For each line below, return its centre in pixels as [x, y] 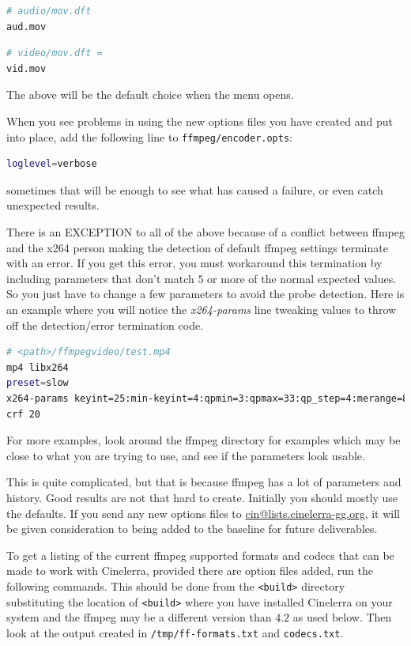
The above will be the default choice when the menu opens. [150, 94]
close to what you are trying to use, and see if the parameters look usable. [186, 455]
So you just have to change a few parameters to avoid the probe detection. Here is [205, 294]
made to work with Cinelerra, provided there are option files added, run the [190, 570]
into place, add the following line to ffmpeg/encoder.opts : [150, 136]
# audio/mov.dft [49, 11]
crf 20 [23, 414]
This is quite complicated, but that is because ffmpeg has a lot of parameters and [204, 482]
